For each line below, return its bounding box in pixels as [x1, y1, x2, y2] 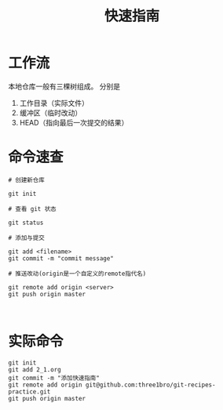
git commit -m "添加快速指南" [8, 374, 100, 382]
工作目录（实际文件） [19, 98, 89, 107]
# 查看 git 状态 [8, 205, 57, 212]
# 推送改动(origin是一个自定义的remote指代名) [8, 270, 147, 278]
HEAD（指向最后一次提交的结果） [19, 118, 129, 127]
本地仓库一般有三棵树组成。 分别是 [8, 82, 120, 91]
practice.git [8, 387, 51, 396]
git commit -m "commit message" [8, 254, 114, 263]
